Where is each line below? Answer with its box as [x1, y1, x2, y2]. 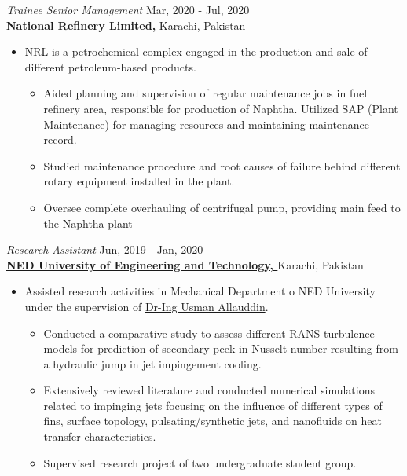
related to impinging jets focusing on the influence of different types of [43, 397, 383, 413]
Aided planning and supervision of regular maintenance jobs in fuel [43, 85, 368, 101]
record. [43, 131, 77, 148]
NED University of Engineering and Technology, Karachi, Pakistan [6, 256, 364, 273]
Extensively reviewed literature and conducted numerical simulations [43, 382, 375, 398]
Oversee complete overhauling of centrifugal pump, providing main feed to [43, 199, 401, 215]
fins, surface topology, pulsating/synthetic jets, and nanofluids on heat [43, 412, 382, 429]
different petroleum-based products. [24, 58, 196, 75]
